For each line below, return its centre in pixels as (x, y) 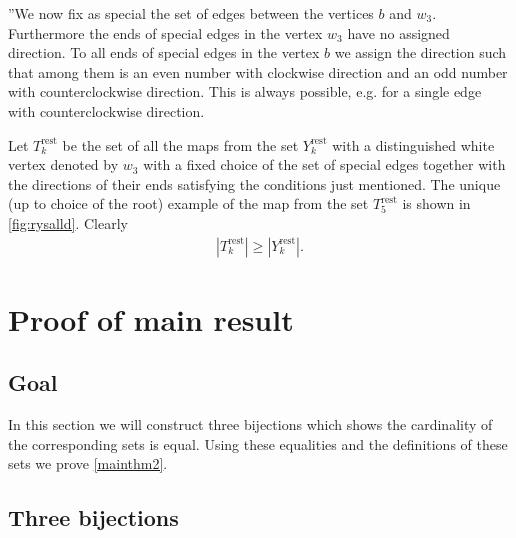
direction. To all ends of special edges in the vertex (164, 52)
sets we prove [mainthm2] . (88, 463)
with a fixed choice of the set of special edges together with (324, 164)
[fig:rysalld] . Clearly (68, 222)
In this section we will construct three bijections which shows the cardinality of (250, 424)
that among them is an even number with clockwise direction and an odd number (258, 71)
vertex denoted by (63, 164)
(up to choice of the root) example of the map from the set (188, 203)
